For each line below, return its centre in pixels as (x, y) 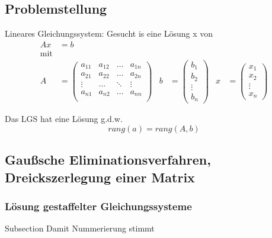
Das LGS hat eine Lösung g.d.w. (64, 119)
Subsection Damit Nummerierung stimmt (80, 228)
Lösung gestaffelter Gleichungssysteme (98, 206)
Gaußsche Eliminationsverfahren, (108, 160)
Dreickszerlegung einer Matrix (100, 177)
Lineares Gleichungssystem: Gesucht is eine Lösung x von (109, 33)
